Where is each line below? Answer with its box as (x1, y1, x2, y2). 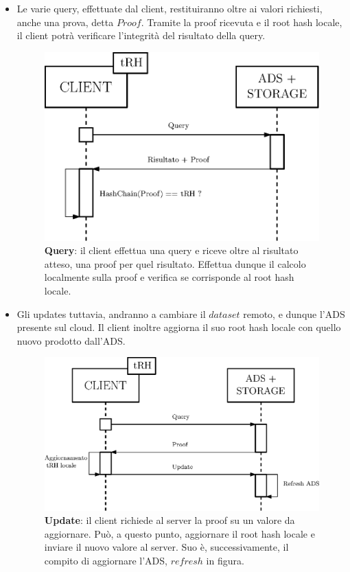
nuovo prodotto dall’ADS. (16, 333, 126, 347)
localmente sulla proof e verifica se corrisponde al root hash (44, 270, 294, 284)
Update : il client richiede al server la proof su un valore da (44, 513, 295, 527)
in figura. (206, 553, 244, 567)
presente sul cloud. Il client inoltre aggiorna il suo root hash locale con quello (16, 320, 341, 334)
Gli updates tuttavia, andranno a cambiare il (16, 306, 206, 321)
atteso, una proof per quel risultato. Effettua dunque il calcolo (44, 256, 306, 271)
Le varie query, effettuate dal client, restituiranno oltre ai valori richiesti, (16, 1, 323, 15)
